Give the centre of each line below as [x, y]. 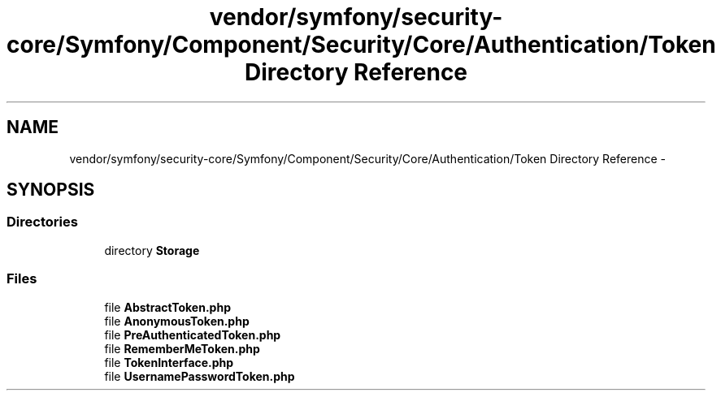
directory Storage [152, 250]
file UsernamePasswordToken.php [200, 376]
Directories [42, 222]
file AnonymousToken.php [177, 321]
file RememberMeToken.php [182, 348]
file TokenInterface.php [169, 362]
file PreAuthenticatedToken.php [193, 334]
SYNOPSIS [51, 190]
